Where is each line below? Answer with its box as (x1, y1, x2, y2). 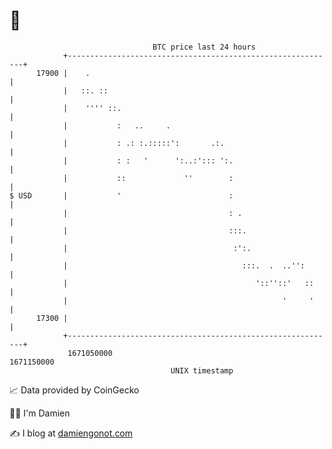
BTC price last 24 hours (152, 42, 256, 52)
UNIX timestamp (170, 365, 234, 376)
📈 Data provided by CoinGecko (9, 384, 140, 396)
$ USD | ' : (9, 190, 234, 201)
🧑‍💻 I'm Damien (9, 407, 71, 419)
